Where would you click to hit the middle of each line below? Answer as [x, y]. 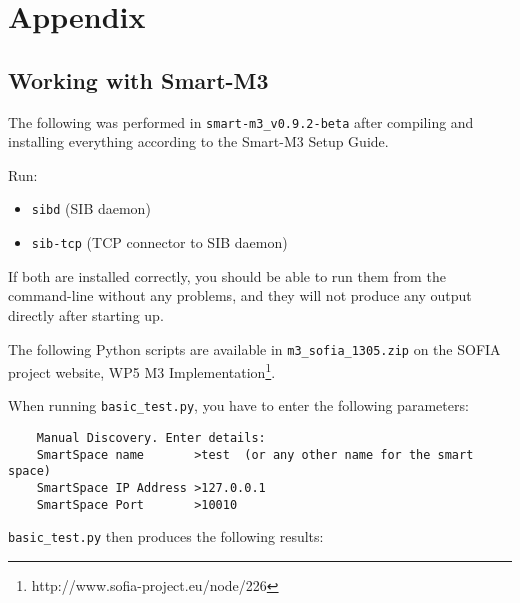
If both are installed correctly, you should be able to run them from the [227, 275]
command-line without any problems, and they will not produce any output [240, 295]
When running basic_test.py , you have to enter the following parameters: [238, 405]
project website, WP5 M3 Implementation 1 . [142, 370]
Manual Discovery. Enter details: [151, 438]
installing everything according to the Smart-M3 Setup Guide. [198, 141]
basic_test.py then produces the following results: [166, 536]
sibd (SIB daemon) [91, 208]
